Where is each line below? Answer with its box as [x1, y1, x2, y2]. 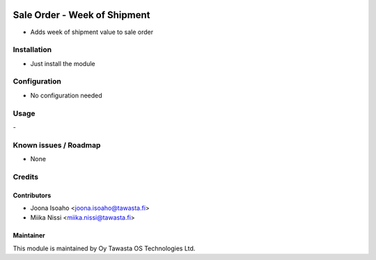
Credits [13, 172, 38, 181]
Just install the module [30, 59, 95, 67]
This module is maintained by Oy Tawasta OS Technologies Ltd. [13, 244, 196, 252]
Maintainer [13, 231, 45, 240]
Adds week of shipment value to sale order [30, 28, 154, 36]
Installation [13, 45, 52, 55]
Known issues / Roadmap [13, 140, 101, 149]
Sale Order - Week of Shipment [13, 9, 150, 21]
